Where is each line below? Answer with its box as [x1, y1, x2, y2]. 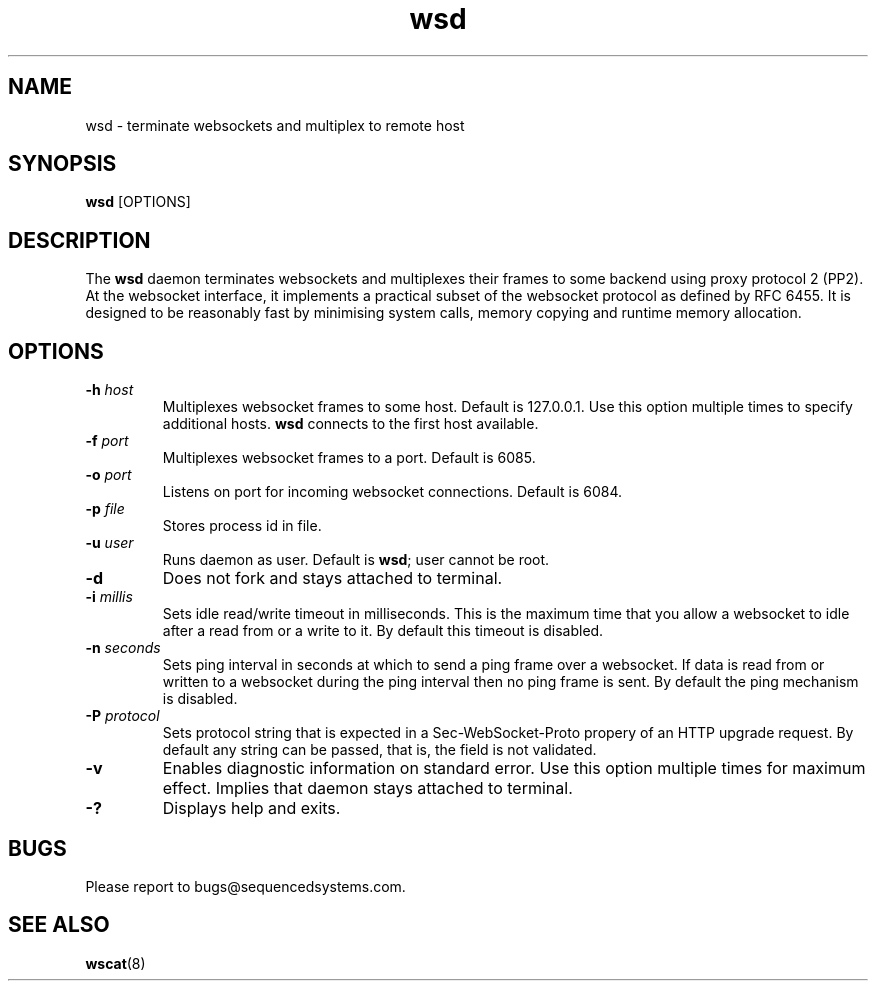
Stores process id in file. [162, 517, 322, 535]
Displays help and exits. [162, 798, 341, 819]
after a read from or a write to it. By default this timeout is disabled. [162, 622, 604, 640]
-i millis [85, 588, 133, 606]
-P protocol [85, 707, 160, 725]
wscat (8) [85, 954, 146, 972]
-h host [85, 381, 134, 399]
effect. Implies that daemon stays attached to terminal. [162, 778, 573, 799]
